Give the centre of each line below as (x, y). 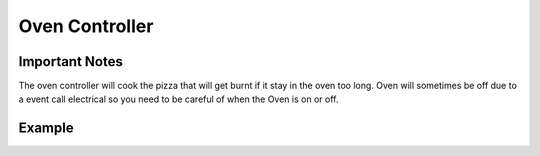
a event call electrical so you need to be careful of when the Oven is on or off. (178, 99)
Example (46, 128)
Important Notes (71, 61)
